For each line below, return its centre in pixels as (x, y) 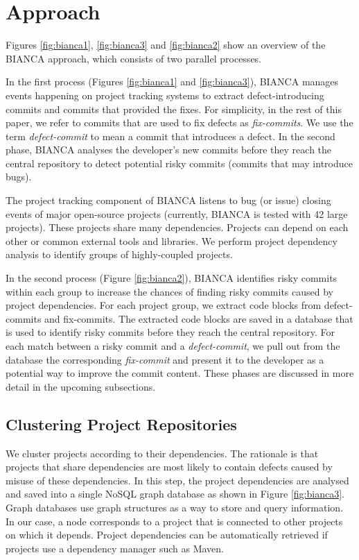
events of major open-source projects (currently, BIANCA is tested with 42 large (177, 213)
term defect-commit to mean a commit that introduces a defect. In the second (170, 136)
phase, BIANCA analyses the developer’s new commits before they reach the (169, 150)
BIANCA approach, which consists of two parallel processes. (134, 58)
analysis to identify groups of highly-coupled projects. (119, 254)
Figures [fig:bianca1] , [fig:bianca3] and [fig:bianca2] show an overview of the (166, 45)
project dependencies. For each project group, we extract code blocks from (164, 305)
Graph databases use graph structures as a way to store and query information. (175, 507)
